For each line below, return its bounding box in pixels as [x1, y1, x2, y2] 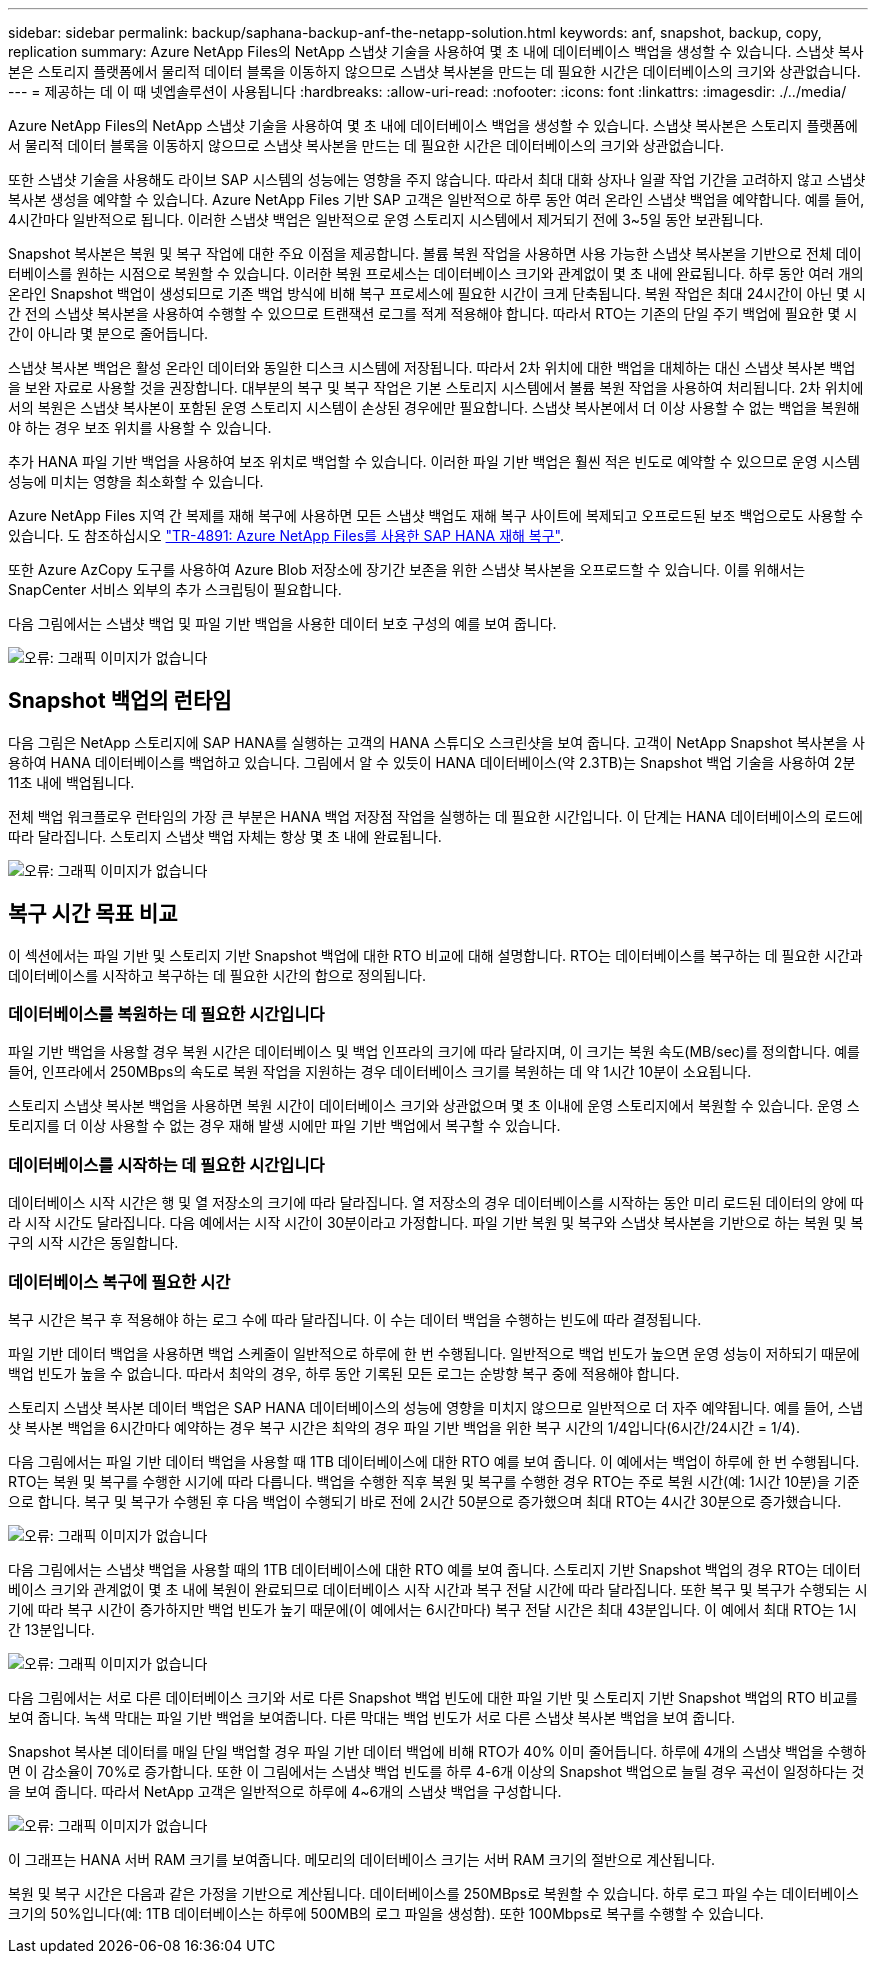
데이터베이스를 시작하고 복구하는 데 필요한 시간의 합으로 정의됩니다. [8, 966, 426, 984]
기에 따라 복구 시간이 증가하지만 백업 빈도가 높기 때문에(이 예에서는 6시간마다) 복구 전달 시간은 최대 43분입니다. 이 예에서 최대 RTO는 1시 [8, 1600, 857, 1618]
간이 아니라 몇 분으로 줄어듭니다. [8, 325, 209, 342]
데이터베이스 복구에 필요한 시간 [8, 1271, 231, 1292]
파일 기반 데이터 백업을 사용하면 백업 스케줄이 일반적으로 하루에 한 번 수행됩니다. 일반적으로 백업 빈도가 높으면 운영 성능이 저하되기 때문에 [8, 1344, 860, 1362]
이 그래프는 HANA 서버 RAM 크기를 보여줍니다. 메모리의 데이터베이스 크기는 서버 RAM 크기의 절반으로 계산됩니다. [8, 1850, 716, 1868]
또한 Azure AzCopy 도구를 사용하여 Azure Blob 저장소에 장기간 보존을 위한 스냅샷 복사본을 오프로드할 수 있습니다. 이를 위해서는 [8, 561, 806, 578]
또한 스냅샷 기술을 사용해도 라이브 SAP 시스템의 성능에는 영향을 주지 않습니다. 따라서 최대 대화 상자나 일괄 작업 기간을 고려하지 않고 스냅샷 [8, 171, 866, 188]
